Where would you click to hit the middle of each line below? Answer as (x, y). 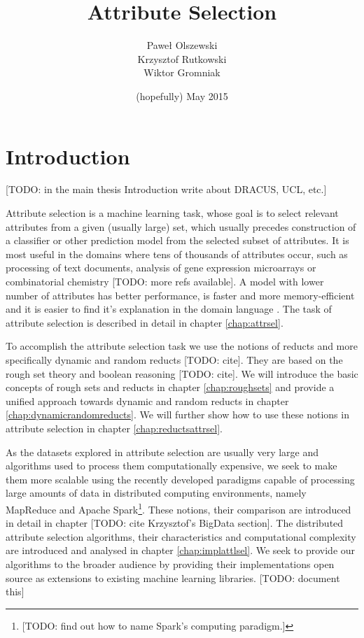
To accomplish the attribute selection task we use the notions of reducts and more (182, 346)
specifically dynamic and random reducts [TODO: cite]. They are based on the (174, 359)
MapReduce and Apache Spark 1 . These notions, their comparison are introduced (178, 508)
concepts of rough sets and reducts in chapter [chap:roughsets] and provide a (170, 387)
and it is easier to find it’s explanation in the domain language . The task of (169, 309)
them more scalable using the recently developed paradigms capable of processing (180, 479)
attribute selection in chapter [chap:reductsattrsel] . (114, 428)
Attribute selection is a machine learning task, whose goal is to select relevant (172, 213)
